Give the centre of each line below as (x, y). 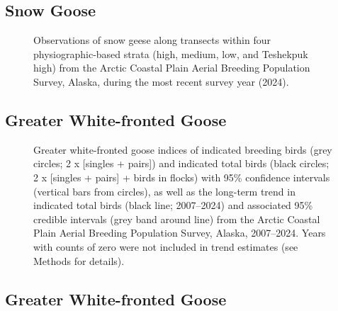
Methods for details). (79, 260)
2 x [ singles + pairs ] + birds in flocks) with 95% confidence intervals (182, 177)
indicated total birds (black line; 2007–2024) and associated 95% (173, 205)
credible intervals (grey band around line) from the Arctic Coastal (177, 219)
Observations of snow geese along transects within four (152, 40)
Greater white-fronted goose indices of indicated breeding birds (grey (183, 149)
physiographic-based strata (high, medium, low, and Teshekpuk (171, 53)
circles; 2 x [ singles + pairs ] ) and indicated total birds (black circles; (181, 163)
